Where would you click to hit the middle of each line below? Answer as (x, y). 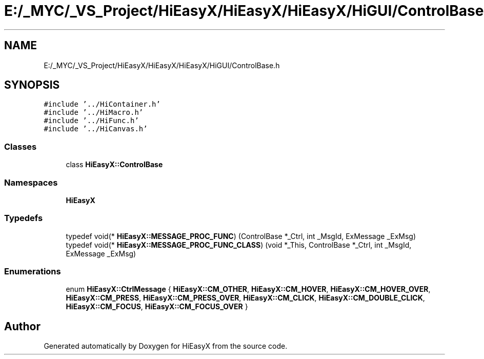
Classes (21, 146)
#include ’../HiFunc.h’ (91, 121)
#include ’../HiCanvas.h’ (96, 129)
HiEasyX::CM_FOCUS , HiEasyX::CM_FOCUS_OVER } (157, 307)
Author (22, 326)
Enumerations (33, 272)
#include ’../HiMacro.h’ (94, 113)
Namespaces (31, 182)
